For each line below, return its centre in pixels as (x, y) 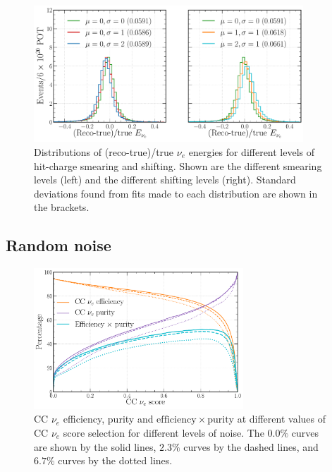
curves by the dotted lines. (115, 460)
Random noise (59, 245)
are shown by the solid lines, (95, 446)
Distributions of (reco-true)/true (104, 151)
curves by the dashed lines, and (251, 446)
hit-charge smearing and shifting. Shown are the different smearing (178, 165)
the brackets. (62, 207)
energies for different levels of (252, 151)
